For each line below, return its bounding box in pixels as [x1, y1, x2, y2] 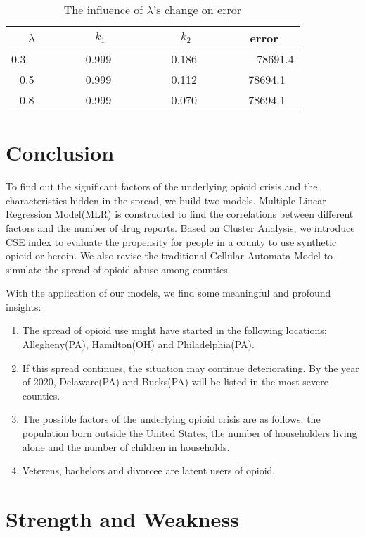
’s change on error [153, 1, 241, 18]
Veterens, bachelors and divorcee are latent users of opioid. [22, 463, 276, 478]
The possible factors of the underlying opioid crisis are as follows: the [22, 412, 321, 426]
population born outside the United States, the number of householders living [22, 426, 357, 440]
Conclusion [6, 138, 115, 167]
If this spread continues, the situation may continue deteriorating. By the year [22, 360, 359, 375]
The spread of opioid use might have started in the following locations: [22, 323, 327, 338]
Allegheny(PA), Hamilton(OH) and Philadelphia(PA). [22, 337, 255, 352]
